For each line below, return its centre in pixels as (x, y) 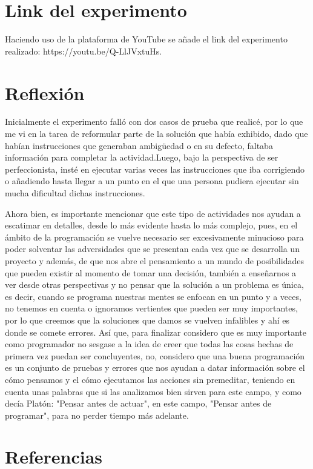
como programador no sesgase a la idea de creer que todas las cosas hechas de (149, 344)
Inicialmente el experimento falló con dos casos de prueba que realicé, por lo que (154, 121)
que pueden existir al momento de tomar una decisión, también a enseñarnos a (151, 272)
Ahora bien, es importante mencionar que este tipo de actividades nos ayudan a (153, 213)
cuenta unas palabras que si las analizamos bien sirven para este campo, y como (153, 391)
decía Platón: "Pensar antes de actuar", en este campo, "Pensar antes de (138, 403)
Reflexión (45, 92)
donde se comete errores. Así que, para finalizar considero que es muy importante (156, 332)
